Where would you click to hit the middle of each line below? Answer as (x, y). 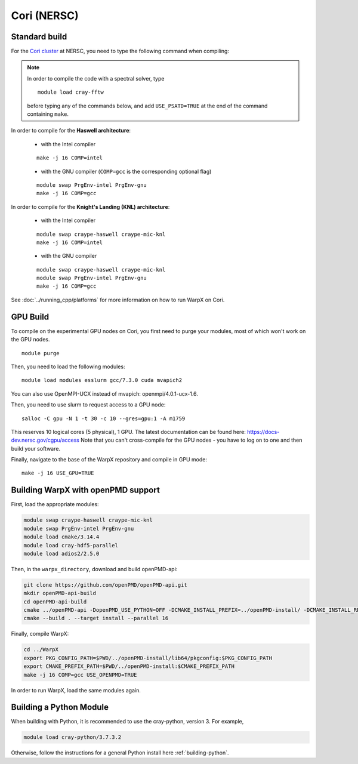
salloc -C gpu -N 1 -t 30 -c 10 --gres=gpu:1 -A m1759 (104, 418)
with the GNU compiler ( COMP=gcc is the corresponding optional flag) (126, 171)
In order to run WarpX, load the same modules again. (76, 690)
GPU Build (30, 317)
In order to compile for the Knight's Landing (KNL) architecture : (90, 207)
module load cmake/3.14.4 (61, 537)
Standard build (39, 37)
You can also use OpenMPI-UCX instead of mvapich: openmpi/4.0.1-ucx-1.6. (104, 393)
